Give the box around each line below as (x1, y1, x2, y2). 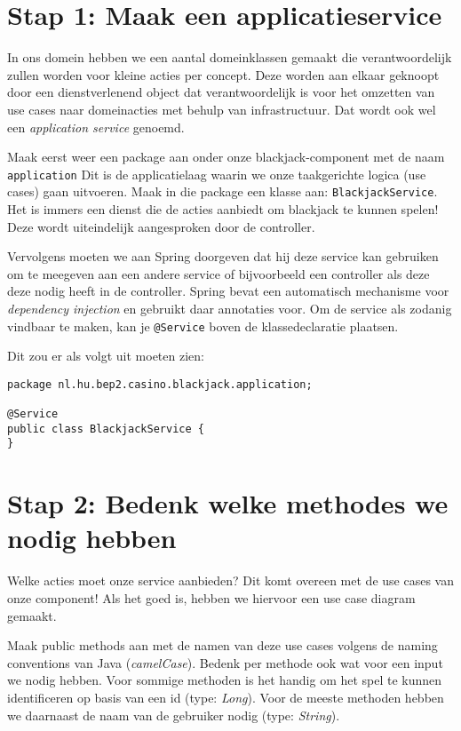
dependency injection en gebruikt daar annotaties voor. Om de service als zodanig (7, 298, 452, 317)
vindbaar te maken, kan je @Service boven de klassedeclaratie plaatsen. (7, 316, 399, 335)
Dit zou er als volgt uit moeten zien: (7, 346, 204, 365)
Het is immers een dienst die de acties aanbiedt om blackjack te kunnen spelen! (7, 200, 439, 218)
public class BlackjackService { (7, 422, 204, 435)
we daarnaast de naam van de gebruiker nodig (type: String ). (7, 705, 340, 724)
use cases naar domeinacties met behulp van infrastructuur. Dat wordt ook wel (7, 99, 436, 118)
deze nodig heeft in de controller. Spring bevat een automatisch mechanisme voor (7, 282, 449, 300)
